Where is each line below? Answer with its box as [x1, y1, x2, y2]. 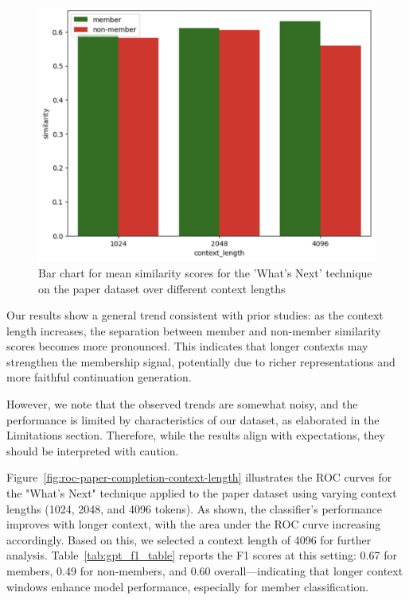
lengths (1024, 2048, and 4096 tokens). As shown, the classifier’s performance [6, 500, 382, 517]
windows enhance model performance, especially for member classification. [6, 578, 369, 594]
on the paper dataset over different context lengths [38, 280, 286, 296]
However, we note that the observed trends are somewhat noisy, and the [6, 396, 358, 412]
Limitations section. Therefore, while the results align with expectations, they [6, 427, 385, 443]
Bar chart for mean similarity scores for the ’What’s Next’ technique [38, 264, 372, 281]
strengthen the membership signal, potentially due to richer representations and [6, 353, 395, 370]
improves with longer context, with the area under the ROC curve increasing [6, 516, 381, 532]
